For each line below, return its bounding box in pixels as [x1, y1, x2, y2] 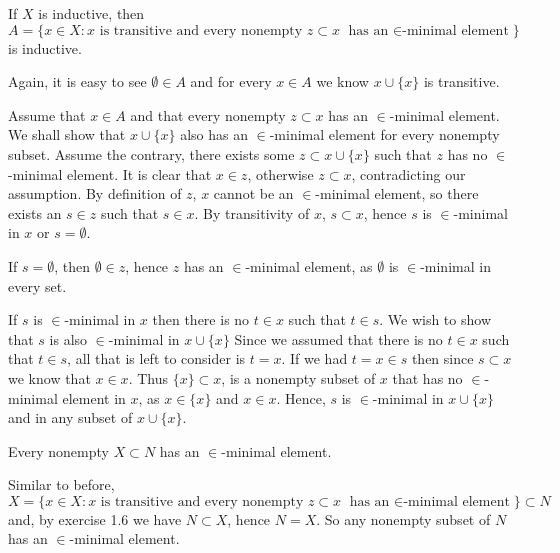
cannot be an [213, 183, 294, 204]
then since [411, 348, 474, 369]
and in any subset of [8, 407, 133, 428]
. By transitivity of [194, 202, 310, 223]
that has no [392, 367, 463, 388]
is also [49, 328, 88, 349]
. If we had [281, 348, 348, 369]
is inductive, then [38, 3, 145, 23]
